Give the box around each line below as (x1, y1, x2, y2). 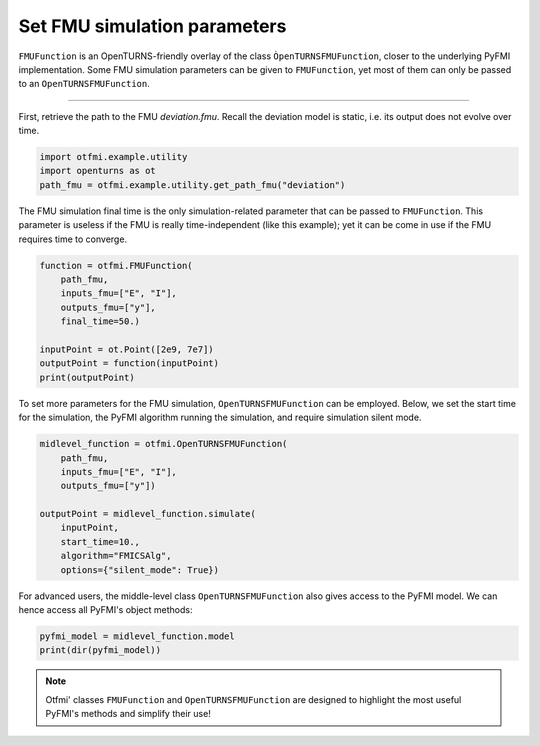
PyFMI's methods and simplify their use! (45, 708, 212, 720)
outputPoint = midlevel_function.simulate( (39, 508, 257, 520)
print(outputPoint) (39, 371, 135, 383)
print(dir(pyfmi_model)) (39, 645, 162, 656)
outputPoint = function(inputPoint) (39, 358, 220, 369)
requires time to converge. (18, 233, 128, 245)
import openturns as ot (39, 165, 157, 177)
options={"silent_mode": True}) (60, 564, 220, 575)
